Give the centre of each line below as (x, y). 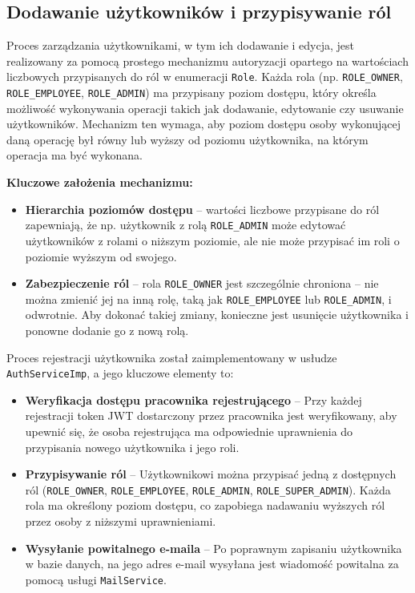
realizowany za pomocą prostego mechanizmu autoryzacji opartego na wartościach (207, 61)
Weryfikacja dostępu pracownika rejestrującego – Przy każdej (193, 399)
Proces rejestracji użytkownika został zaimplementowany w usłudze (172, 357)
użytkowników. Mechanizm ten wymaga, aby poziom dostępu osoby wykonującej (204, 124)
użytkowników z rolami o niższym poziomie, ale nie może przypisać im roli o (212, 240)
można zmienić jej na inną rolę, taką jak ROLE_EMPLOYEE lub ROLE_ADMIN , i (208, 299)
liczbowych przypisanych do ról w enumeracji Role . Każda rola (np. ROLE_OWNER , (205, 77)
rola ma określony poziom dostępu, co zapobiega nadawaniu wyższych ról (205, 505)
